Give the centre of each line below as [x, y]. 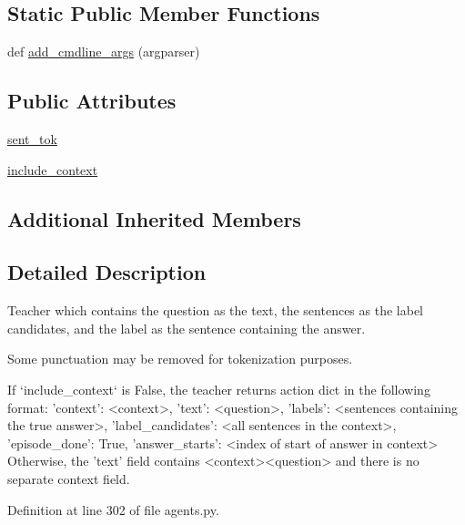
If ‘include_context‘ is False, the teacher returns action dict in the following [219, 389]
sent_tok [32, 139]
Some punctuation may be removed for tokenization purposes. [180, 359]
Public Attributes [92, 101]
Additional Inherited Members [154, 218]
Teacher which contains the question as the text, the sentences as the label [215, 310]
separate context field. [69, 478]
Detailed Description [107, 272]
